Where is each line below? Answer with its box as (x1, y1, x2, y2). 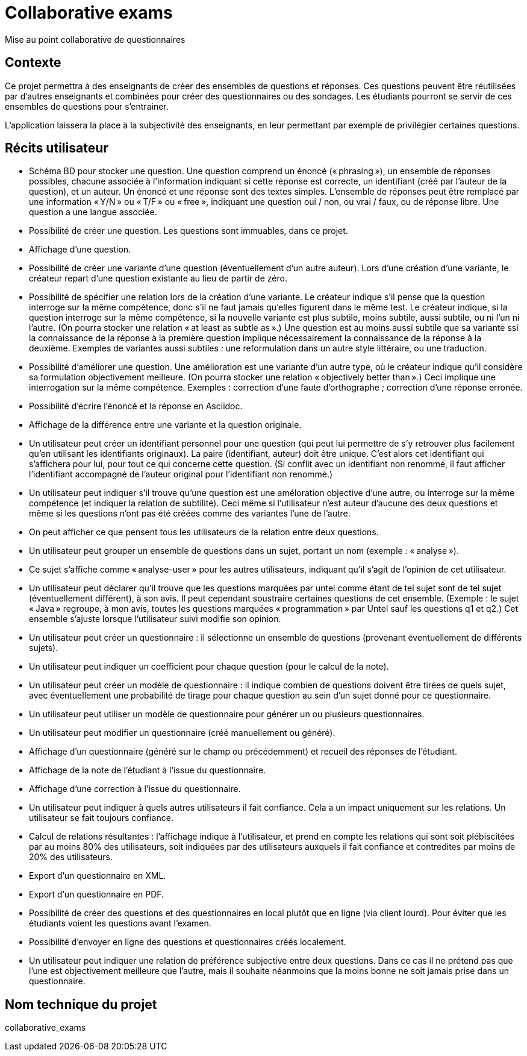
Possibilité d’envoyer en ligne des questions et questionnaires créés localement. (29, 937, 346, 948)
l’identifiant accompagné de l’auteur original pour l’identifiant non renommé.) (29, 469, 333, 480)
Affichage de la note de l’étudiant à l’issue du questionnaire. (29, 765, 266, 776)
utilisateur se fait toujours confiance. (29, 812, 173, 823)
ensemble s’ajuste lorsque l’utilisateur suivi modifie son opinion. (29, 614, 281, 624)
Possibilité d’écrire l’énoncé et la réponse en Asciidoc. (29, 401, 243, 412)
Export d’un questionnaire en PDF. (29, 889, 164, 900)
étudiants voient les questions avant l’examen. (29, 918, 211, 929)
